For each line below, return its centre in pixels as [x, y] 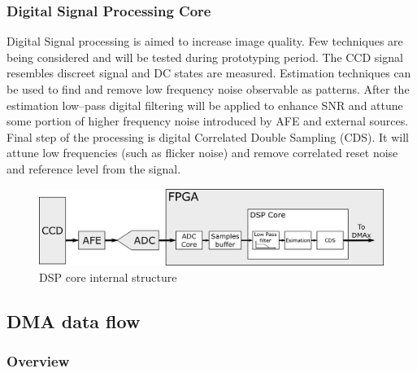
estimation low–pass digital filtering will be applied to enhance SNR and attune [205, 105]
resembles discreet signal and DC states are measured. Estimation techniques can [209, 73]
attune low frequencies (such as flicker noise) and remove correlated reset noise [202, 153]
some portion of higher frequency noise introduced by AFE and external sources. [208, 121]
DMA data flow [74, 320]
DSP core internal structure [108, 276]
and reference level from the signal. [94, 168]
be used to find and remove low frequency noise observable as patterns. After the [208, 89]
